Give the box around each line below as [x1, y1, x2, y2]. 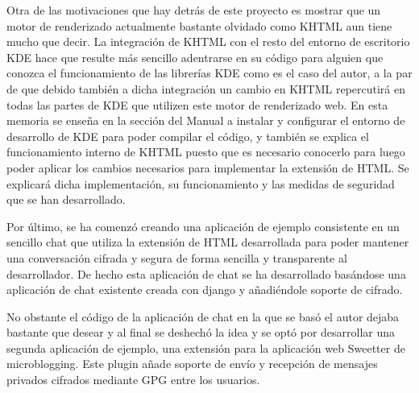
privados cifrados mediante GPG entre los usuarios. [6, 371, 260, 388]
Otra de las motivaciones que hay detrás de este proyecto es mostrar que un [6, 2, 381, 18]
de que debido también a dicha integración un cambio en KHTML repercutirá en [6, 80, 406, 97]
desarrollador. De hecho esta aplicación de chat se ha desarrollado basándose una [6, 265, 406, 282]
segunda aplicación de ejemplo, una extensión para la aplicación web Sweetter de [6, 339, 405, 356]
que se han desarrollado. [6, 191, 126, 208]
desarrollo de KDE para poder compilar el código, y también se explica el [6, 127, 369, 144]
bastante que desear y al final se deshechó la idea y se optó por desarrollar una [6, 324, 396, 341]
